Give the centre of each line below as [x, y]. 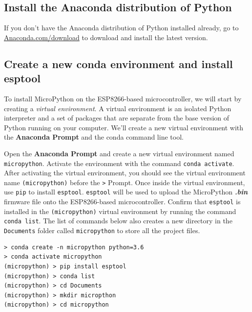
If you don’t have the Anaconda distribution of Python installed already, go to [121, 28]
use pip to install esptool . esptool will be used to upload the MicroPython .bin [126, 192]
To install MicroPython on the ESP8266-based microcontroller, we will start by [123, 98]
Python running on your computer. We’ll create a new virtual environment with [124, 127]
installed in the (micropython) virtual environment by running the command [120, 211]
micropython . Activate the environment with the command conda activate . [119, 163]
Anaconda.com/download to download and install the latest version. [106, 37]
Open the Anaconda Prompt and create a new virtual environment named [119, 153]
